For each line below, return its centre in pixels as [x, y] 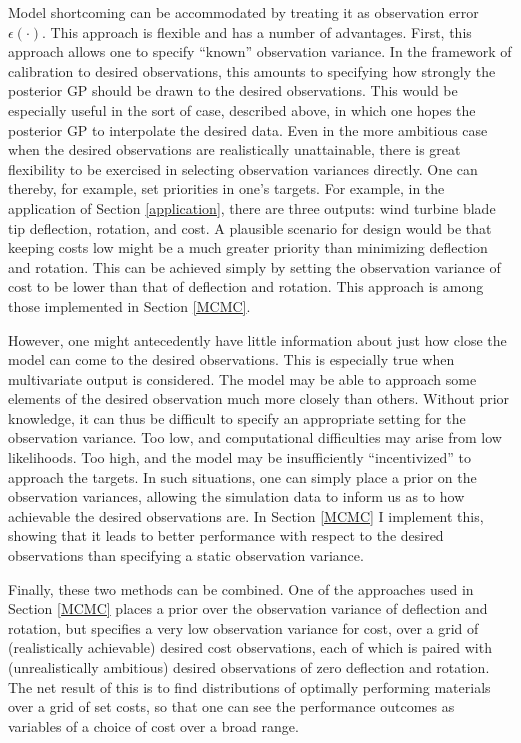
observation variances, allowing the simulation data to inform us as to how [236, 496]
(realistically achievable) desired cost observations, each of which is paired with [250, 647]
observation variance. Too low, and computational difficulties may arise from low [255, 437]
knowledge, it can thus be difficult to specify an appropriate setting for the [237, 417]
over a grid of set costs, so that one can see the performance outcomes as [231, 706]
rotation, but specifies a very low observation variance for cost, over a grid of [243, 627]
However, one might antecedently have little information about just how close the [257, 339]
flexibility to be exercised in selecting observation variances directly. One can [243, 168]
